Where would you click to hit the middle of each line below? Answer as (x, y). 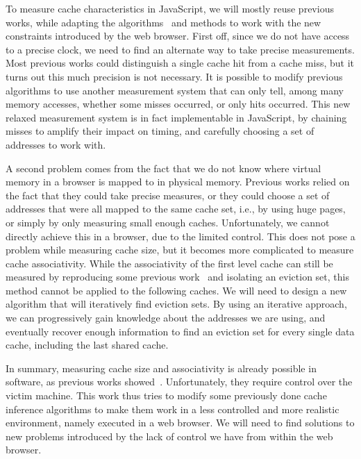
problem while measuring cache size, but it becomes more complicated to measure (180, 250)
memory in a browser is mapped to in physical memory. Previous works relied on (178, 182)
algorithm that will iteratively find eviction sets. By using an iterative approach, (176, 304)
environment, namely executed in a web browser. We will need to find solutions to (180, 423)
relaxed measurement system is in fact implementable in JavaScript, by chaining (176, 117)
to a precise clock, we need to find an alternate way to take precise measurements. (180, 49)
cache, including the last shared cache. (87, 345)
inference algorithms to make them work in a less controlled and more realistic (173, 409)
